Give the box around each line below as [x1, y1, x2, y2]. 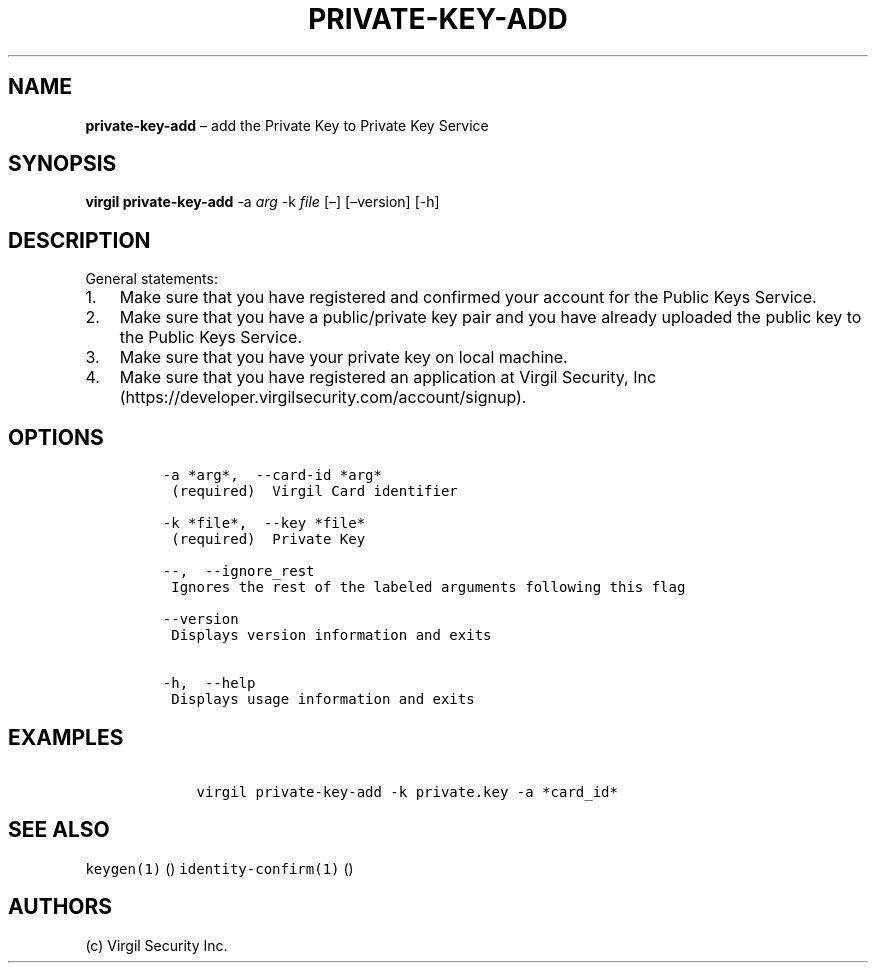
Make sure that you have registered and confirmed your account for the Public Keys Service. [119, 287, 817, 308]
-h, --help [162, 675, 256, 692]
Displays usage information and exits [171, 691, 475, 708]
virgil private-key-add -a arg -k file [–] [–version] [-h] [85, 193, 440, 211]
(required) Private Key [171, 531, 366, 548]
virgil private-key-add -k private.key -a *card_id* [196, 783, 618, 800]
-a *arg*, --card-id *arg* [162, 467, 382, 484]
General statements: [85, 270, 218, 288]
